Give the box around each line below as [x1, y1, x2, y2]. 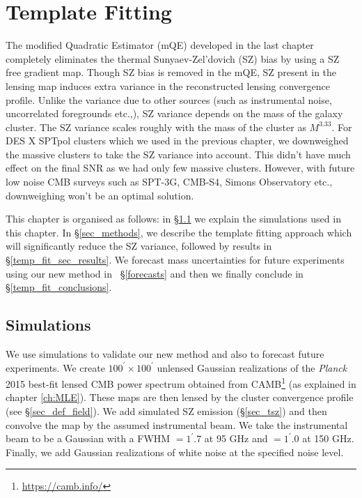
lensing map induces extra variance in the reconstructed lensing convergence [6, 78, 330, 93]
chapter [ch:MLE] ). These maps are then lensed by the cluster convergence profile [6, 390, 354, 405]
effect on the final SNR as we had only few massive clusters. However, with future [6, 160, 355, 175]
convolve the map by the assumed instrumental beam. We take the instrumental [6, 417, 348, 432]
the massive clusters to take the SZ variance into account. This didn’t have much [6, 146, 351, 161]
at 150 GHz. [302, 431, 354, 446]
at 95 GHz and [204, 431, 268, 446]
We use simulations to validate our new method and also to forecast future [6, 347, 324, 361]
